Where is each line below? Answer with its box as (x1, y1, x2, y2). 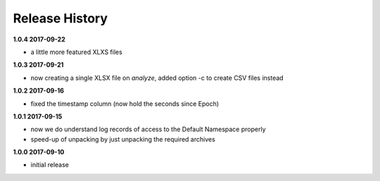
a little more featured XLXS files (30, 48, 122, 56)
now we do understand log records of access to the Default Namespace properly (30, 125, 267, 133)
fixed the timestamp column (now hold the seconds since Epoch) (30, 99, 220, 108)
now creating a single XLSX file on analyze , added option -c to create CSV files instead (30, 74, 284, 82)
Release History (13, 11, 108, 26)
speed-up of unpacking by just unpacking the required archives (30, 135, 216, 143)
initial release (30, 161, 70, 169)
